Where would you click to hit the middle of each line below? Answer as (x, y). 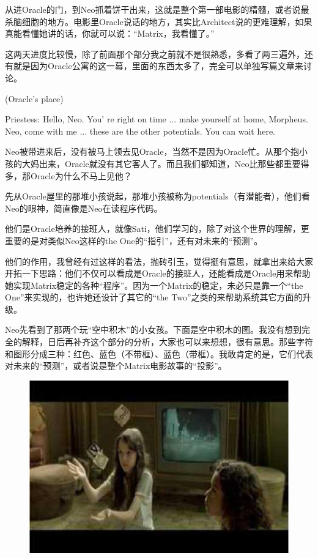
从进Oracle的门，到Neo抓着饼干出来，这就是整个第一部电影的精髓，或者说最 (157, 9)
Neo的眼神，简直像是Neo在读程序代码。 (84, 208)
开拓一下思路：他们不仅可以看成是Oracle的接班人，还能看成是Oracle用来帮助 (158, 273)
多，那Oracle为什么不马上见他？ (68, 175)
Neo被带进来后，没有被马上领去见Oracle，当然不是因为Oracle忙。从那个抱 (152, 151)
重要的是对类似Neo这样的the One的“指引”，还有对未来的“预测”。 (134, 240)
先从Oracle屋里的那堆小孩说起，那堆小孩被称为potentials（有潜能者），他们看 (157, 196)
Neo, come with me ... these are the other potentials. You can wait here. (140, 131)
